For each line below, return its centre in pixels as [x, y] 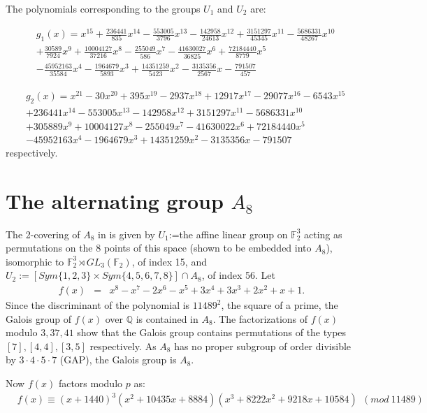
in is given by [126, 234]
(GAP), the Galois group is [118, 360]
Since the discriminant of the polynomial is [98, 305]
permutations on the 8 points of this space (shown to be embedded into [159, 248]
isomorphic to [35, 261]
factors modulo [91, 383]
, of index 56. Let [238, 275]
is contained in [167, 318]
